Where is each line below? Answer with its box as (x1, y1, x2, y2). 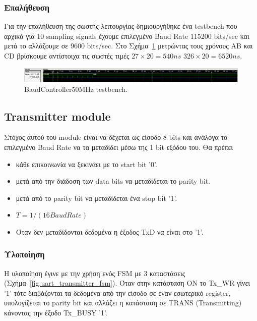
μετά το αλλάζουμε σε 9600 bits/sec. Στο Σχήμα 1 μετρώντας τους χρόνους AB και (4, 40, 253, 51)
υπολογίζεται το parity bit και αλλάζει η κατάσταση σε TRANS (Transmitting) (4, 297, 242, 308)
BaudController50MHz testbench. (24, 83, 127, 94)
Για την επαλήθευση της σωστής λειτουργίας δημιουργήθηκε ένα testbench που (4, 21, 237, 31)
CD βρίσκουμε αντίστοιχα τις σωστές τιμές (4, 50, 130, 61)
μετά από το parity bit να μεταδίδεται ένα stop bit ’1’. (16, 192, 177, 203)
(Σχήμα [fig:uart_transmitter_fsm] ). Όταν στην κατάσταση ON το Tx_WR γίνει (4, 278, 250, 288)
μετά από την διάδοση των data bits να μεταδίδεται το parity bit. (16, 176, 211, 186)
